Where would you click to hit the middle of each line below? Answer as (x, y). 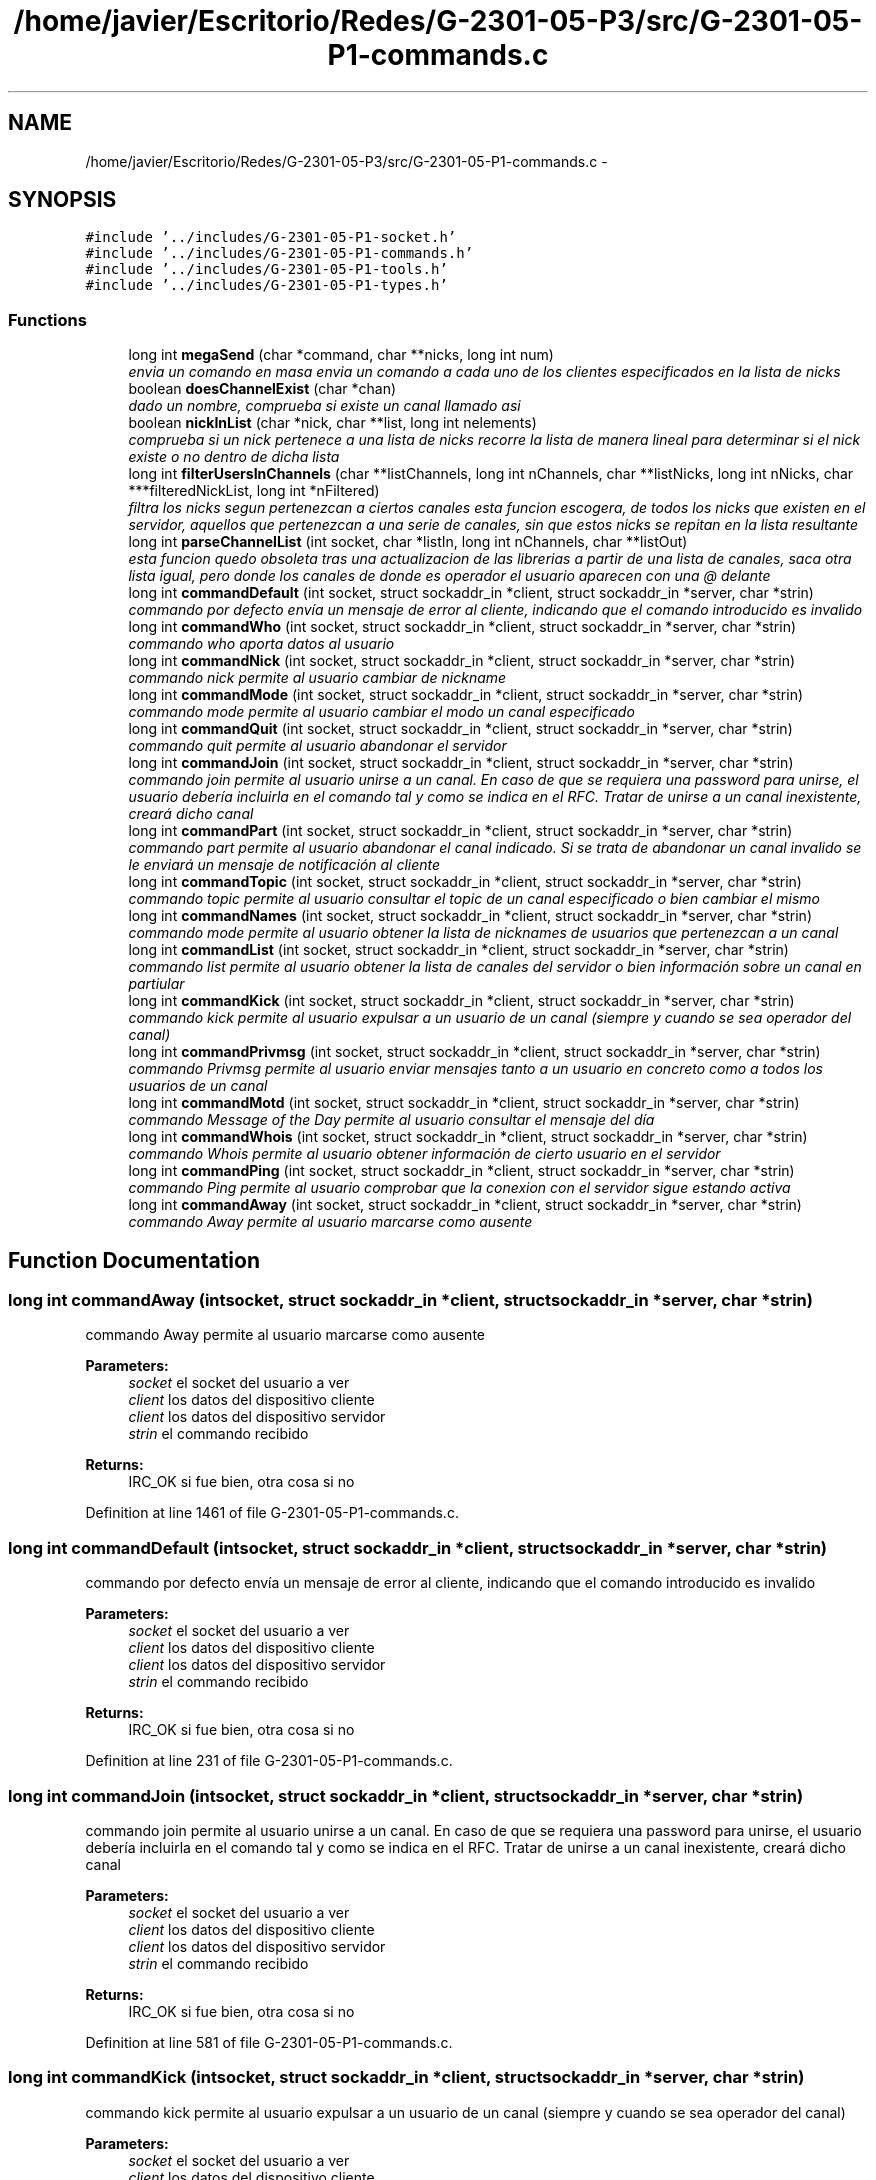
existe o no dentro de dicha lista (234, 457)
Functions (47, 319)
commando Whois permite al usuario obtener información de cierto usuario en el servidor (424, 1154)
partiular (156, 984)
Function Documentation (134, 1260)
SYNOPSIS (62, 200)
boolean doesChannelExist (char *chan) (262, 389)
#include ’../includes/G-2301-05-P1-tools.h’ (266, 269)
